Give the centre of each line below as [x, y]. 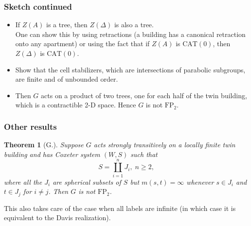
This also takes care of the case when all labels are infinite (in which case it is [120, 208]
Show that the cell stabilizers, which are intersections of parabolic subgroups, [130, 69]
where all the [23, 182]
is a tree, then [67, 25]
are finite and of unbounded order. [67, 79]
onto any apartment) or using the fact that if [82, 43]
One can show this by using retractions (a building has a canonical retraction [130, 34]
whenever [200, 182]
